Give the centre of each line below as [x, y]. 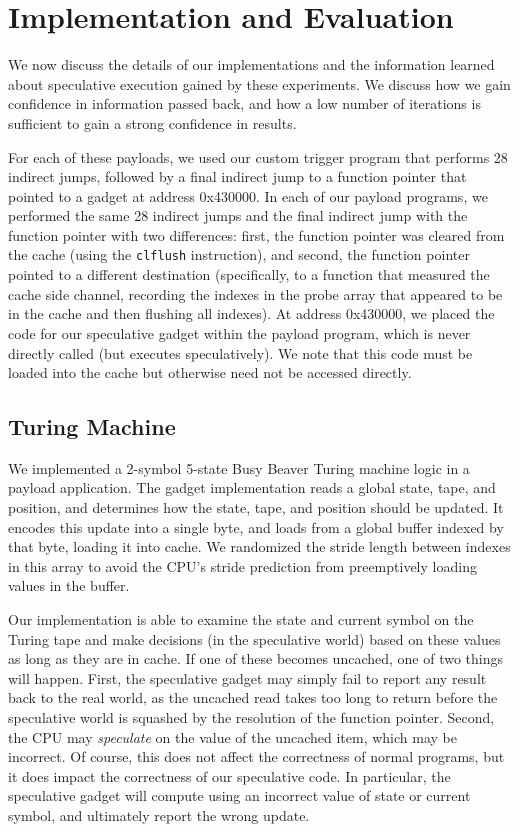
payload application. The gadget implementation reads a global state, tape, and [252, 487]
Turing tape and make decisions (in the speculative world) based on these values [254, 638]
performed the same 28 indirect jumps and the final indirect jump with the [238, 215]
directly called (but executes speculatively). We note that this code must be [240, 352]
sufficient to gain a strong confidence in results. [152, 122]
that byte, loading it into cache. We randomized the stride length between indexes [259, 546]
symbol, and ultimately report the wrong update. [159, 814]
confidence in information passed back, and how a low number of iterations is [244, 103]
